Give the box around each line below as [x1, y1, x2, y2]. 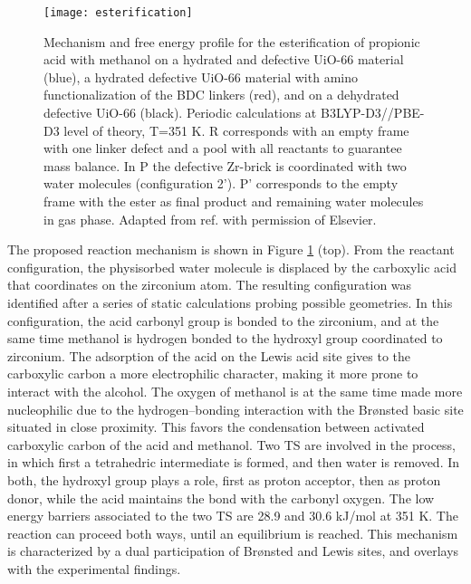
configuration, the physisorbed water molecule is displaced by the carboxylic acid [7, 257, 457, 276]
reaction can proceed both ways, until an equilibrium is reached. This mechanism [7, 523, 458, 542]
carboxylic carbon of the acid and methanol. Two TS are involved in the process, [7, 435, 456, 454]
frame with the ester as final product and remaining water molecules [43, 192, 424, 210]
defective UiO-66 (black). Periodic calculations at [43, 103, 317, 122]
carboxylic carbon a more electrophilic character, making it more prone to [7, 364, 418, 383]
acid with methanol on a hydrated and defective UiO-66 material [43, 50, 404, 69]
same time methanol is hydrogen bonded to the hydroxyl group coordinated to [7, 329, 443, 348]
